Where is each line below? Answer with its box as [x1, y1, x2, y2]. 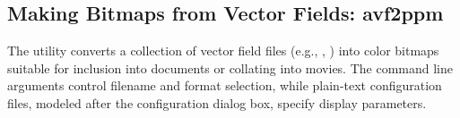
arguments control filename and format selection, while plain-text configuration [7, 76, 442, 95]
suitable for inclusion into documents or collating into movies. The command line [7, 58, 453, 77]
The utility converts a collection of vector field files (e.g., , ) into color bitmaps [7, 41, 439, 60]
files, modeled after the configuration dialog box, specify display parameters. [7, 93, 427, 112]
